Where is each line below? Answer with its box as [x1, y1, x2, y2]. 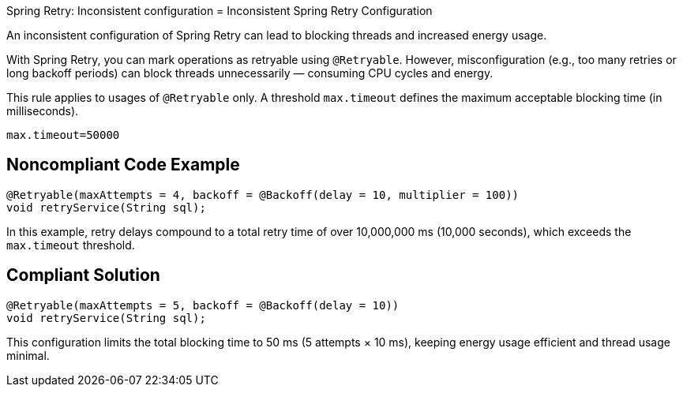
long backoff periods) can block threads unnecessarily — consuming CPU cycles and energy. [6, 66, 493, 80]
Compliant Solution [6, 265, 160, 286]
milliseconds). [6, 104, 79, 118]
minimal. [6, 348, 50, 362]
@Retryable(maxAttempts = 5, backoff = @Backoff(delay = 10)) [6, 298, 400, 312]
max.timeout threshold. [6, 238, 135, 252]
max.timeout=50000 [6, 129, 120, 141]
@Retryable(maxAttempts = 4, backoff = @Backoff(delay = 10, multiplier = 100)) [6, 188, 520, 201]
